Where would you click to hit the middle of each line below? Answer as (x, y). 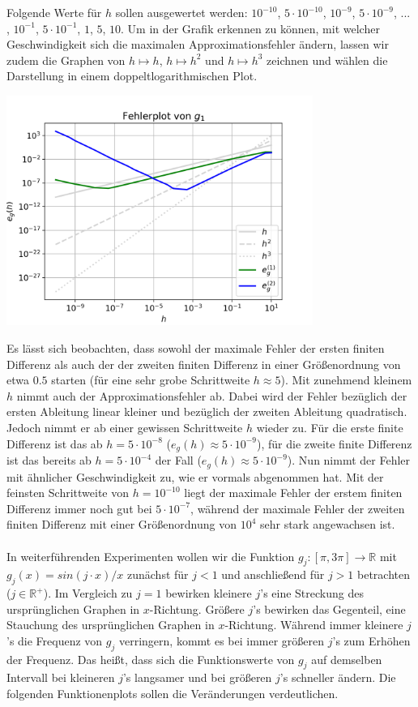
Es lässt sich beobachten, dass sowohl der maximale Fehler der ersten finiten (196, 348)
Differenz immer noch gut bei (79, 508)
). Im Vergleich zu (88, 593)
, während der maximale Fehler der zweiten (298, 508)
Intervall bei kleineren (61, 677)
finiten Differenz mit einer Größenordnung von (122, 524)
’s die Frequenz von (55, 640)
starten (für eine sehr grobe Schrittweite (151, 380)
